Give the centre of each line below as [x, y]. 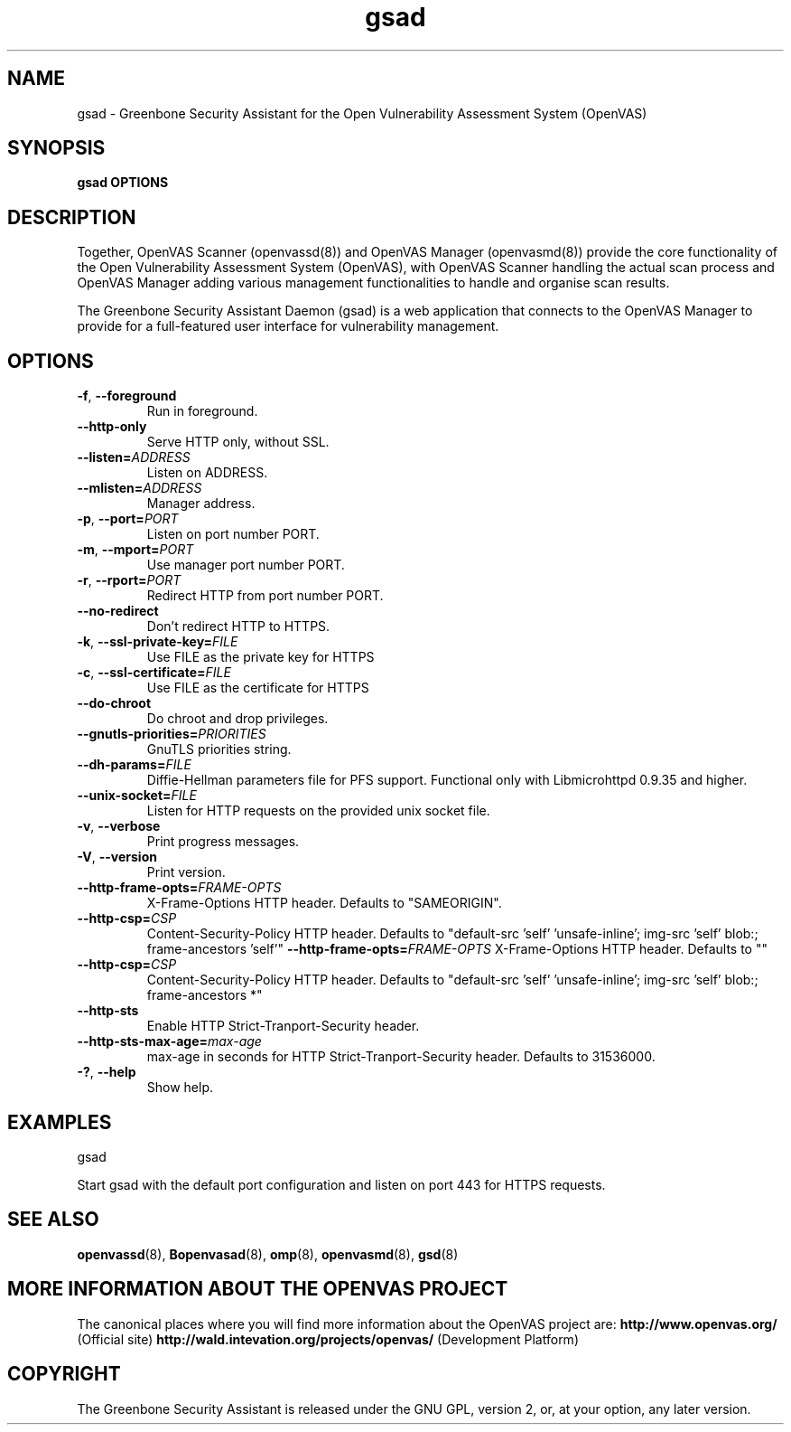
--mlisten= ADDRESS [140, 488]
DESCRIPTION [72, 217]
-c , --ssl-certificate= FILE [154, 673]
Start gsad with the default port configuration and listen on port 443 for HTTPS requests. [341, 1184]
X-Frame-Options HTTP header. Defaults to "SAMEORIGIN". [324, 903]
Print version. [186, 872]
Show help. [180, 1088]
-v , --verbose [119, 826]
